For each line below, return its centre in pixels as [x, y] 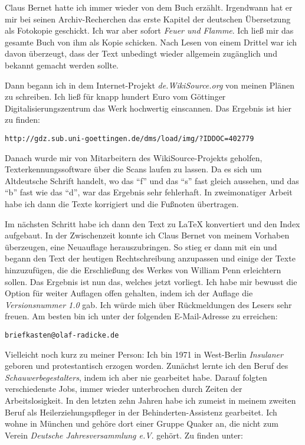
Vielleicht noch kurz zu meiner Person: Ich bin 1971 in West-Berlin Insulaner [144, 354]
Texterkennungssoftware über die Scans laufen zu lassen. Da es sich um [133, 169]
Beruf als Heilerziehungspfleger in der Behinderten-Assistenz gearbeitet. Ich [141, 412]
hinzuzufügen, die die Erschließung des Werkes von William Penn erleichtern [143, 269]
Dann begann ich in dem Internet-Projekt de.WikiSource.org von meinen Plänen [150, 85]
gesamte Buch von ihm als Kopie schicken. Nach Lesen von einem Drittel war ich [151, 42]
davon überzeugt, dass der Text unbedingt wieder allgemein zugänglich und [141, 53]
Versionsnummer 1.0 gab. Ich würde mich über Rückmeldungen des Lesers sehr [148, 304]
